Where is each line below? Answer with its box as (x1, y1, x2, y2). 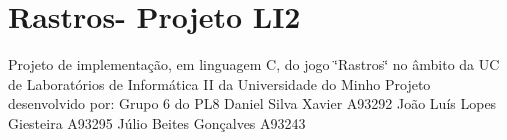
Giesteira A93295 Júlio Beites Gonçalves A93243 (8, 112, 306, 133)
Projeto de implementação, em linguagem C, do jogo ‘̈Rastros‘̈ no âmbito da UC (8, 54, 500, 75)
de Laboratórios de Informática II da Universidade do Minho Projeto (8, 73, 431, 94)
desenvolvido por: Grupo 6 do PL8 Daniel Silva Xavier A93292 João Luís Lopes (8, 93, 497, 114)
